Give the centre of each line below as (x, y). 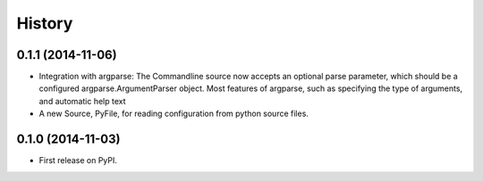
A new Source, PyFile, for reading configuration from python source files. (174, 114)
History (45, 23)
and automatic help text (82, 101)
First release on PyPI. (78, 160)
